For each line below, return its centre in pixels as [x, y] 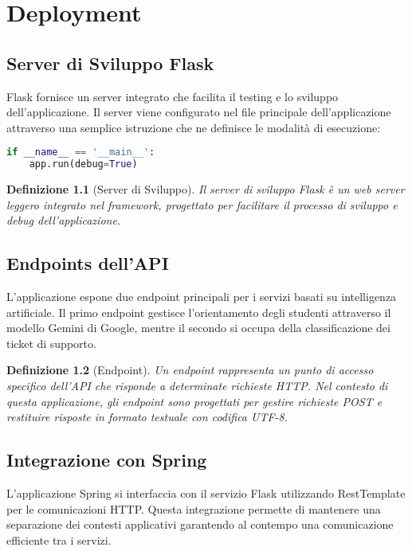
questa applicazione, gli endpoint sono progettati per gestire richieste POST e [194, 401]
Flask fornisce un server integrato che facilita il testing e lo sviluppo [173, 96]
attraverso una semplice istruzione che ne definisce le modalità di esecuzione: [194, 127]
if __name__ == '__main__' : [81, 152]
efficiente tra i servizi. [59, 539]
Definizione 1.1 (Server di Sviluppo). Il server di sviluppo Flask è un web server [206, 189]
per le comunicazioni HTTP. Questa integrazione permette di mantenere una [194, 508]
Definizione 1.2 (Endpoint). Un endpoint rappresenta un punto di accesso [190, 370]
